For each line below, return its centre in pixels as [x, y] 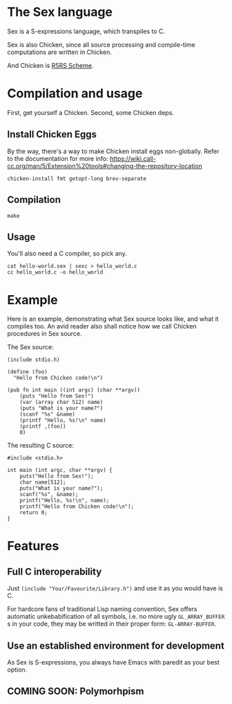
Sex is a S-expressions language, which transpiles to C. [86, 31]
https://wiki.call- [133, 158]
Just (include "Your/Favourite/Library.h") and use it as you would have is [115, 588]
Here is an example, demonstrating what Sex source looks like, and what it [113, 319]
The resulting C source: [41, 446]
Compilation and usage [75, 94]
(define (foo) [28, 372]
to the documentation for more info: [58, 158]
